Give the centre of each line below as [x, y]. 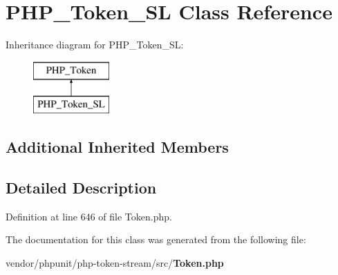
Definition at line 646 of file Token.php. [89, 216]
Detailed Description [81, 188]
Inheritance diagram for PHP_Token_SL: [95, 45]
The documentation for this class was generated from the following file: [156, 239]
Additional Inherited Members [117, 147]
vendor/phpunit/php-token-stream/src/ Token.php [115, 263]
